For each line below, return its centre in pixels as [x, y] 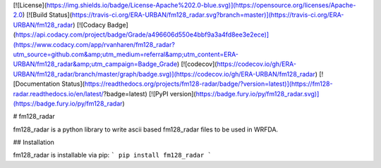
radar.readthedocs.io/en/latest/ [58, 93]
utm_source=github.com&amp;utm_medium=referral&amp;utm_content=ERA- [126, 54]
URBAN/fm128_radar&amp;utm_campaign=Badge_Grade [95, 64]
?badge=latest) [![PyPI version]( [150, 93]
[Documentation [36, 84]
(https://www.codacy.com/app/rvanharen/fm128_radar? [94, 44]
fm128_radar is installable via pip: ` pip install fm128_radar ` [112, 155]
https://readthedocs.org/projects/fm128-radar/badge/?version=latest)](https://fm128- [208, 84]
